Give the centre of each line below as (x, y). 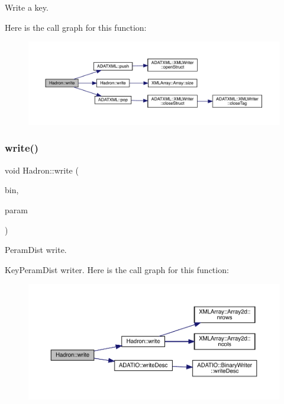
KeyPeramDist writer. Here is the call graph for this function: (117, 269)
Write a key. (27, 7)
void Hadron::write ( (42, 170)
